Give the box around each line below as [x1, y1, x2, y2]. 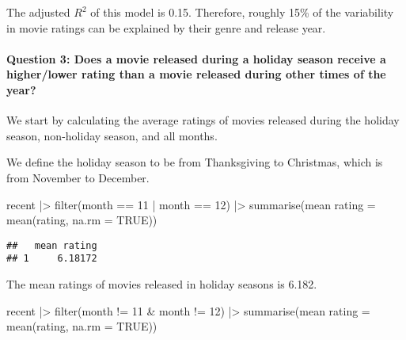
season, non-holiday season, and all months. [6, 127, 218, 143]
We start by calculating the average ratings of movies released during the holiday [6, 112, 400, 128]
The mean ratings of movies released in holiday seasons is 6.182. [6, 276, 317, 292]
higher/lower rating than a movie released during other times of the [6, 66, 386, 82]
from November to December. [6, 169, 150, 185]
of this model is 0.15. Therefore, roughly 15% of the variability [90, 4, 394, 20]
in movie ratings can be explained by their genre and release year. [6, 19, 326, 36]
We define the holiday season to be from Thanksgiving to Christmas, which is [6, 154, 383, 170]
